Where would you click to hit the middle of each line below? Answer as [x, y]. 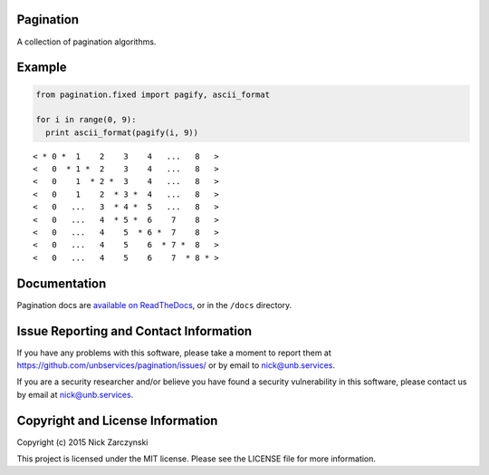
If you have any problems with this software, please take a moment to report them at [174, 353]
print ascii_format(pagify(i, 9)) [122, 132]
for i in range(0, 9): [86, 120]
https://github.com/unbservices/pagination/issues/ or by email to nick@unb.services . [176, 365]
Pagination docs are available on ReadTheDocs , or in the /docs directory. [154, 305]
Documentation [62, 283]
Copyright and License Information [117, 420]
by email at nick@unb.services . [75, 394]
